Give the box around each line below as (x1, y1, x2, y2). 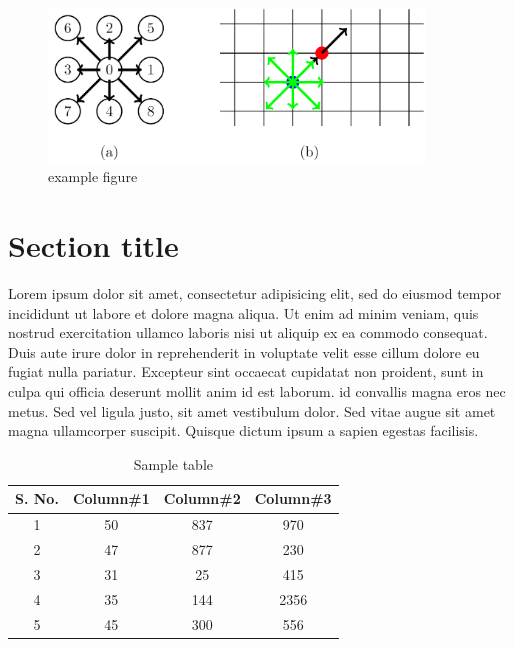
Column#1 (72, 488, 150, 509)
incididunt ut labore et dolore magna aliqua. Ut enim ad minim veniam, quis (8, 302, 479, 323)
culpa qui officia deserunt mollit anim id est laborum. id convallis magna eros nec (8, 381, 506, 402)
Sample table (133, 453, 213, 474)
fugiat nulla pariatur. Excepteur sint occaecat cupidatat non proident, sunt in (8, 361, 484, 382)
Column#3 (254, 488, 332, 509)
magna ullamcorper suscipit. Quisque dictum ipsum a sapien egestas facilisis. (8, 420, 479, 441)
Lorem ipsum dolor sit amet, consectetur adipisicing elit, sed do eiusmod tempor (8, 283, 502, 304)
